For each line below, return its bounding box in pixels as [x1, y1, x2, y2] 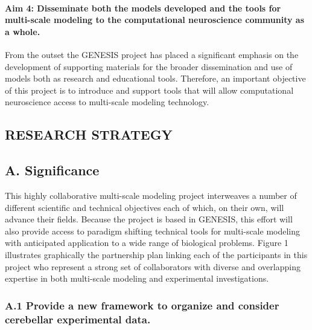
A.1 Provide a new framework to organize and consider [5, 297, 279, 312]
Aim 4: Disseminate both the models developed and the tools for [5, 1, 281, 14]
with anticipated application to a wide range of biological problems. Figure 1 [5, 236, 288, 249]
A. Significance [5, 161, 100, 180]
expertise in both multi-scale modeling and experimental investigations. [5, 272, 269, 285]
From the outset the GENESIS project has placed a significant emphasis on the [5, 48, 299, 60]
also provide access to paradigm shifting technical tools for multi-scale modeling [5, 224, 301, 237]
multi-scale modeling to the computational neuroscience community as [5, 13, 305, 26]
